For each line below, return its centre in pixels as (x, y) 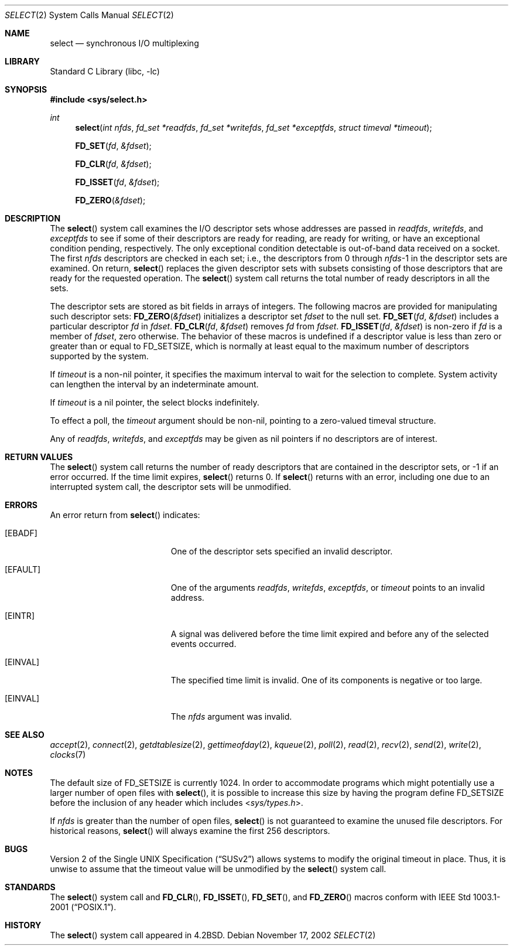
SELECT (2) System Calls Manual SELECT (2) (89, 15)
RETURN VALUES (39, 457)
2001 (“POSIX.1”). (83, 907)
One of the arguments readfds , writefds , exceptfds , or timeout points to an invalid (328, 588)
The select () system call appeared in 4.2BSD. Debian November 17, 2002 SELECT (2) (213, 935)
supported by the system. (99, 356)
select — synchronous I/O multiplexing (124, 43)
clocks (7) (68, 755)
